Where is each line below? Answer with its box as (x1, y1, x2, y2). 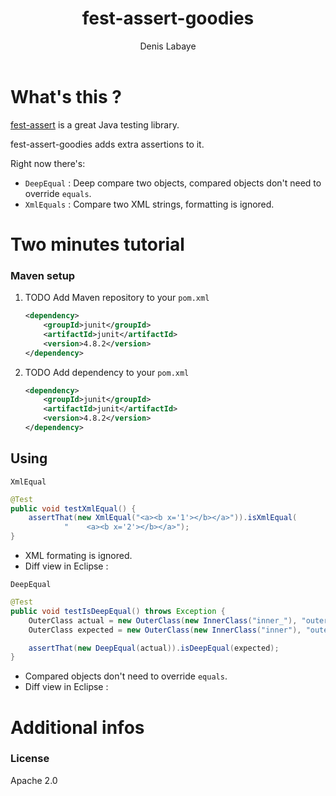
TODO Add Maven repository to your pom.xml (24, 292, 210, 304)
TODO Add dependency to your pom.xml (24, 366, 190, 378)
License (10, 752, 50, 766)
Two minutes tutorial (10, 233, 185, 256)
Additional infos (10, 716, 145, 739)
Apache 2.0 (10, 774, 58, 786)
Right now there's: (10, 157, 86, 169)
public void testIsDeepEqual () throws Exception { (10, 606, 226, 616)
